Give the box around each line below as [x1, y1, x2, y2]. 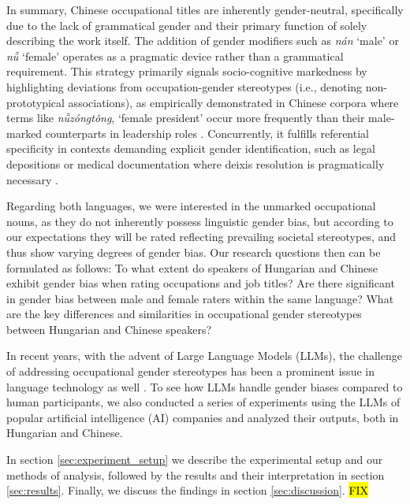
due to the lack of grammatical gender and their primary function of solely [6, 17, 367, 33]
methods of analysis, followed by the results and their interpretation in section [6, 466, 385, 483]
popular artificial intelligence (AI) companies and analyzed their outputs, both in [6, 409, 399, 425]
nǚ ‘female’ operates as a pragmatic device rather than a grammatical [6, 47, 344, 64]
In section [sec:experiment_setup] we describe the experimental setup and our [6, 451, 383, 468]
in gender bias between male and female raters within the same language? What [6, 290, 394, 306]
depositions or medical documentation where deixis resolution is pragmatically [6, 155, 385, 172]
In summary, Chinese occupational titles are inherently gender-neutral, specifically [6, 2, 404, 17]
